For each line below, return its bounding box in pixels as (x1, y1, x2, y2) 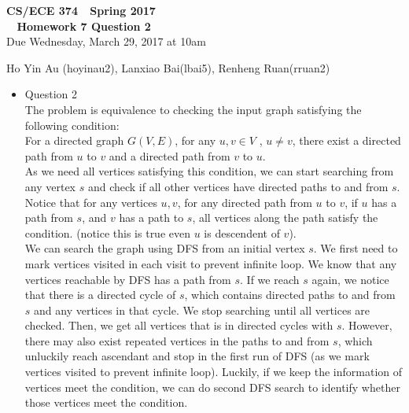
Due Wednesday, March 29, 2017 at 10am (6, 33, 206, 50)
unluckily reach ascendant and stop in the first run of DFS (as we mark (24, 348, 370, 364)
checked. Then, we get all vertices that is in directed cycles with (24, 317, 333, 334)
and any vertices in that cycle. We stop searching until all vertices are (34, 301, 370, 318)
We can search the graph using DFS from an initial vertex (24, 240, 305, 256)
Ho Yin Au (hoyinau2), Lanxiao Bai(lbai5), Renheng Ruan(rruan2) (6, 59, 330, 76)
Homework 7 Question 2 (17, 17, 151, 34)
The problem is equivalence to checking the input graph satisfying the (24, 101, 362, 117)
